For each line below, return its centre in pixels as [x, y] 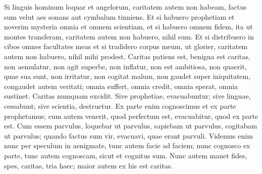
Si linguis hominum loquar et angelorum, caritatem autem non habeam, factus [125, 7]
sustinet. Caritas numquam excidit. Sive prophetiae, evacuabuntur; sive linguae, [127, 96]
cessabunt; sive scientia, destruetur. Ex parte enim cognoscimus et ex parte [120, 105]
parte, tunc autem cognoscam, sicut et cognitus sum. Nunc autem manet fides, [126, 155]
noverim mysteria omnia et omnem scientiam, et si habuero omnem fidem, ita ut [128, 27]
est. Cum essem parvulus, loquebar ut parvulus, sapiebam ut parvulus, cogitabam [131, 126]
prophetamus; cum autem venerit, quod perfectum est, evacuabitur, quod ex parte [131, 116]
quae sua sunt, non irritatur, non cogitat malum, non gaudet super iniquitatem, [127, 76]
